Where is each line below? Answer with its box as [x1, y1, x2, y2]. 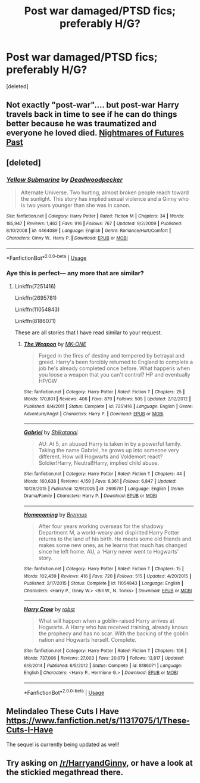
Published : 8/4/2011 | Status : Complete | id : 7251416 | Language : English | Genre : [23, 403, 193, 409]
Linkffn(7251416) [14, 282, 56, 290]
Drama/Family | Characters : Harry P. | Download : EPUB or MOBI [23, 493, 158, 499]
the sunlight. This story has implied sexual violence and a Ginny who [20, 195, 189, 203]
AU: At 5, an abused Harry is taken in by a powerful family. [38, 440, 182, 448]
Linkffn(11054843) [14, 306, 60, 313]
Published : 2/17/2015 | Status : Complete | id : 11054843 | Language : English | [23, 580, 183, 586]
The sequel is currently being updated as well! [6, 741, 120, 748]
